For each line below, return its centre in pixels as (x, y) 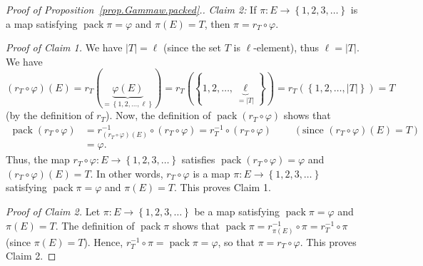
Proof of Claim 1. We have (64, 47)
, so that (236, 241)
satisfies (198, 159)
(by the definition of (50, 115)
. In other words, (127, 173)
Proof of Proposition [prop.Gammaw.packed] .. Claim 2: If (131, 9)
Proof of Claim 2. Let (53, 211)
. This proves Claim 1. (222, 187)
